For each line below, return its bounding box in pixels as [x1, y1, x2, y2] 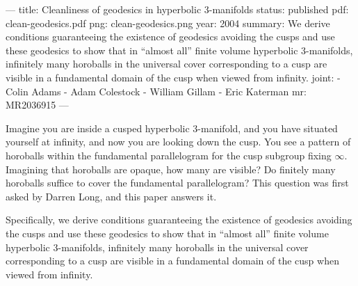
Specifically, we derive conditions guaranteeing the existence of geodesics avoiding [6, 212, 352, 227]
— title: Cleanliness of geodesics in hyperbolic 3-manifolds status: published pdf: [6, 2, 349, 16]
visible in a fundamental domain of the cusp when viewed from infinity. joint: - [6, 70, 341, 84]
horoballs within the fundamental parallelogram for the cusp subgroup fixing [6, 148, 332, 162]
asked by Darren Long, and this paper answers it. [6, 189, 217, 203]
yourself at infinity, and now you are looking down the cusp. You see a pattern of [6, 134, 351, 149]
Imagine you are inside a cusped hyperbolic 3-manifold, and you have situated [6, 120, 338, 135]
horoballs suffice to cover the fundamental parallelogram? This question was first [6, 175, 349, 190]
